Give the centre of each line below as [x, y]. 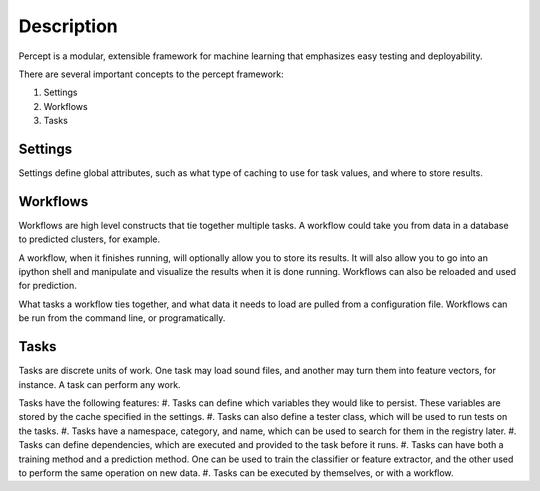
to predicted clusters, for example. [89, 239]
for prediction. [47, 286]
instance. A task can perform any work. [99, 384]
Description [68, 26]
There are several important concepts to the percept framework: [151, 74]
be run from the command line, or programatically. [122, 318]
